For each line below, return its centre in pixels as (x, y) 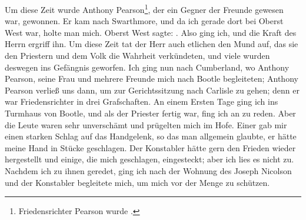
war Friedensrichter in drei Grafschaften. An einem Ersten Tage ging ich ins (142, 101)
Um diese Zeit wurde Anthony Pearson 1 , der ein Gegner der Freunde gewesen (144, 9)
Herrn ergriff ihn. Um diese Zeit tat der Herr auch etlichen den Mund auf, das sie (152, 44)
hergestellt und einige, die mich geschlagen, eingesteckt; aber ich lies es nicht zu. (149, 159)
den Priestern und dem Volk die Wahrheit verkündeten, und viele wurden (137, 56)
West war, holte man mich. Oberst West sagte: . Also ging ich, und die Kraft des (151, 32)
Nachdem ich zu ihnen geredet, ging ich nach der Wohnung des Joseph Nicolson (148, 170)
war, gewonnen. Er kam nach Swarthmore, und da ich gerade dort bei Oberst (144, 21)
